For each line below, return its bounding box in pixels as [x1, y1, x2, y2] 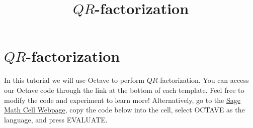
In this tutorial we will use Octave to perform [4, 75, 145, 85]
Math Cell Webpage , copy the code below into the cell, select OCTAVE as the [4, 104, 245, 115]
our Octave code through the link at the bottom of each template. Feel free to [4, 84, 244, 95]
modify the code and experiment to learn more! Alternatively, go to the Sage [4, 94, 240, 105]
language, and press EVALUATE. [4, 114, 108, 124]
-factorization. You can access [157, 75, 249, 85]
